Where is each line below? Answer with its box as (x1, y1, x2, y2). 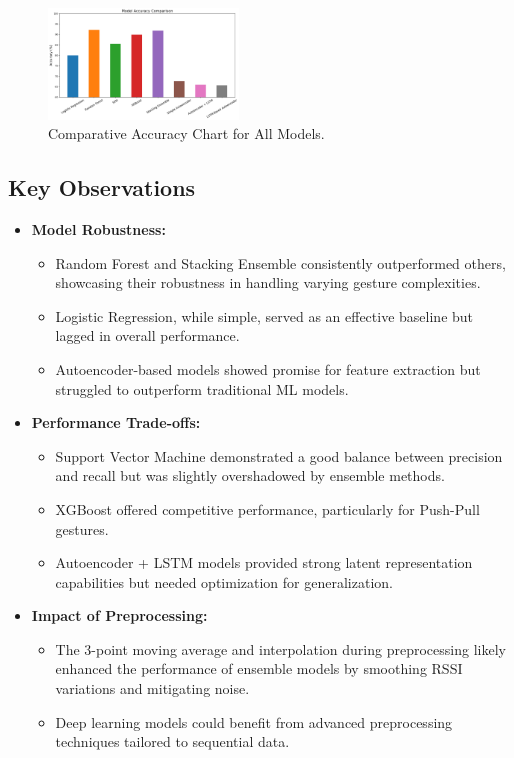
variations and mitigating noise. (55, 678, 250, 699)
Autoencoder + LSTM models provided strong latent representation (55, 552, 473, 573)
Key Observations (8, 172, 196, 203)
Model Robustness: (31, 218, 166, 239)
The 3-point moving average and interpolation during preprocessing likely (55, 638, 506, 659)
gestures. (55, 518, 109, 539)
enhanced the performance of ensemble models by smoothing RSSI (55, 658, 463, 679)
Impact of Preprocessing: (31, 605, 208, 626)
